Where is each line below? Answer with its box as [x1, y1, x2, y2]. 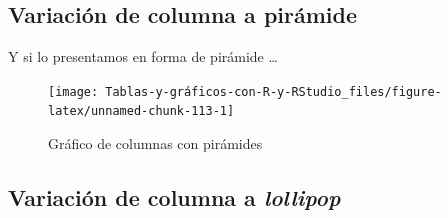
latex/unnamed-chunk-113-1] [48, 104, 235, 119]
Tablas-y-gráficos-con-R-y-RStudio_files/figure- [105, 84, 442, 99]
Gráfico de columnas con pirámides [48, 133, 263, 154]
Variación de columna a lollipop [8, 182, 341, 213]
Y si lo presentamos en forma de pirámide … [8, 46, 278, 67]
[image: [48, 84, 99, 99]
